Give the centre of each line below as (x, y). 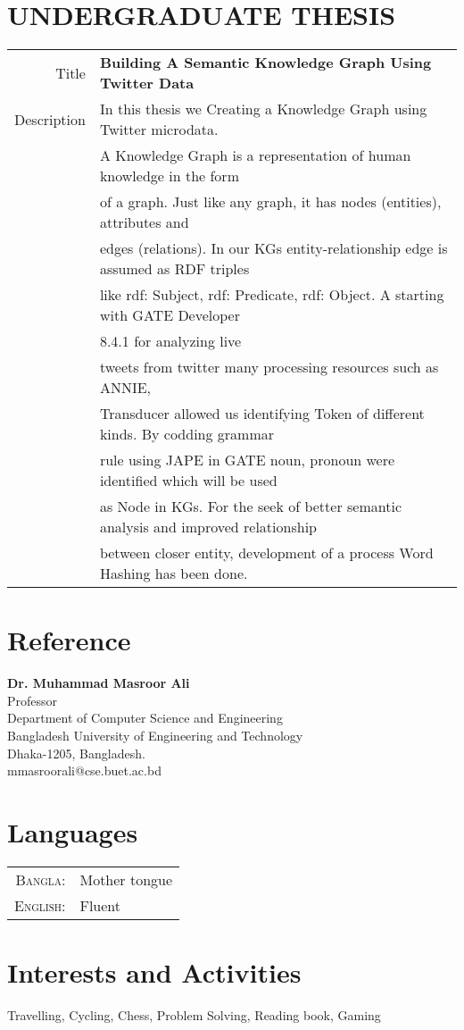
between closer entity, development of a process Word (266, 553)
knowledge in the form (169, 176)
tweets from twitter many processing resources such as (269, 367)
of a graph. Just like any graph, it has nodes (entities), (270, 202)
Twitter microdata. (159, 130)
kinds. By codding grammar (187, 434)
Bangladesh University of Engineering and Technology (155, 736)
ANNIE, (125, 388)
